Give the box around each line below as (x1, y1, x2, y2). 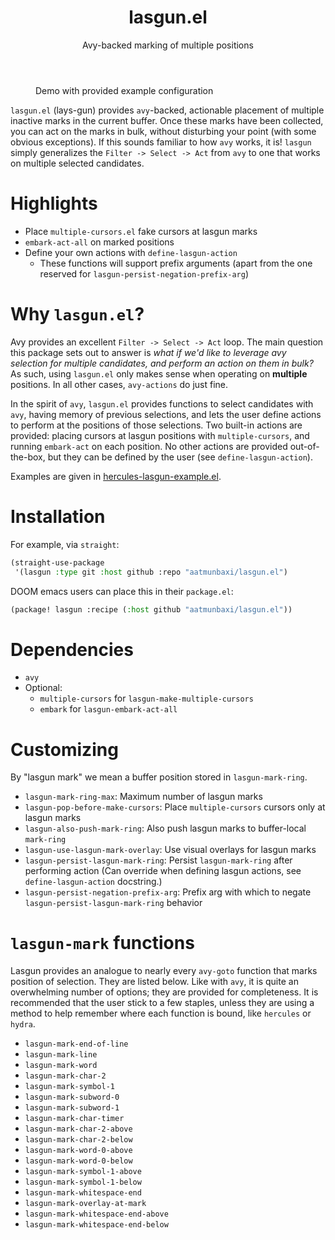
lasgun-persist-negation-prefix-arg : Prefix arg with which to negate (24, 886, 312, 898)
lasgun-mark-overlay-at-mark (24, 1199, 147, 1209)
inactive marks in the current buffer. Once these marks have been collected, (10, 114, 324, 126)
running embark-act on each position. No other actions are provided (10, 440, 288, 452)
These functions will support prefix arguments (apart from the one (39, 257, 313, 269)
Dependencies (10, 638, 134, 661)
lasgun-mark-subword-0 (24, 1092, 120, 1103)
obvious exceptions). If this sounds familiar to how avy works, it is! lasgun (10, 136, 312, 148)
